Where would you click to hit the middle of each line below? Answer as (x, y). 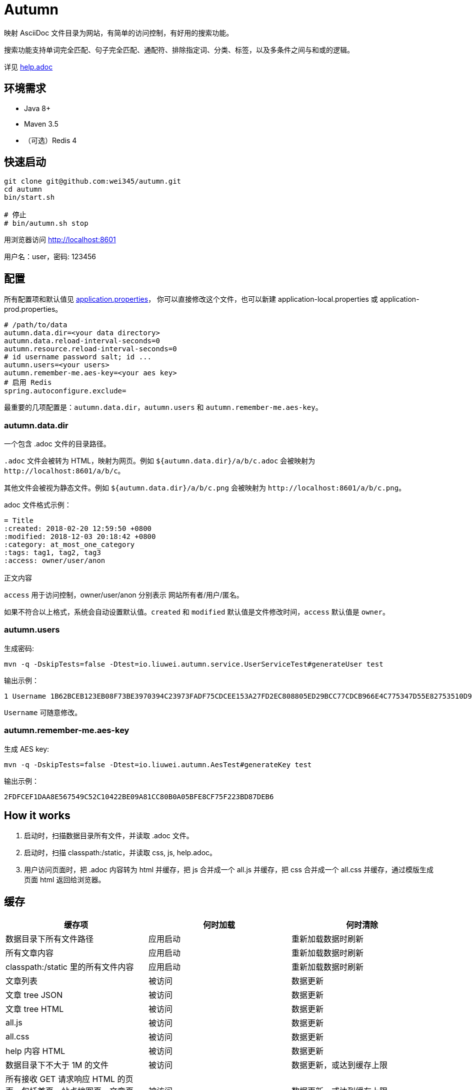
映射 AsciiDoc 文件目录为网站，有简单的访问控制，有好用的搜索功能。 (119, 33)
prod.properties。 (33, 309)
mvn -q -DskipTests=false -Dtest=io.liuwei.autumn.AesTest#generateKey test (158, 764)
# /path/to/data (36, 325)
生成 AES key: (27, 749)
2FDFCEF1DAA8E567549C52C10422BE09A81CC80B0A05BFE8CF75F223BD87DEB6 (139, 796)
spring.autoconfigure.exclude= (65, 391)
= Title (19, 521)
